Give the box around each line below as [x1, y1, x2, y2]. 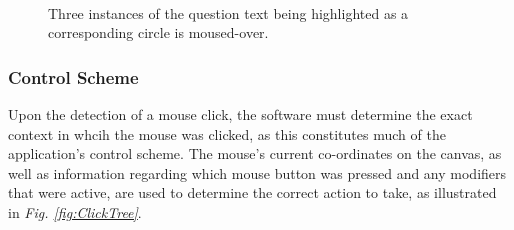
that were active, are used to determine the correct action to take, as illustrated [8, 182, 497, 203]
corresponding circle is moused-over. [48, 22, 269, 43]
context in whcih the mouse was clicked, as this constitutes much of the [8, 123, 446, 144]
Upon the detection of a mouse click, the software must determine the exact [8, 104, 473, 124]
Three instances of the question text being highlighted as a [48, 2, 409, 23]
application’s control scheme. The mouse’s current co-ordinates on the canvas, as [8, 143, 502, 164]
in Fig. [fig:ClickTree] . [8, 201, 142, 222]
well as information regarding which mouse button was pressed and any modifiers [8, 162, 507, 183]
